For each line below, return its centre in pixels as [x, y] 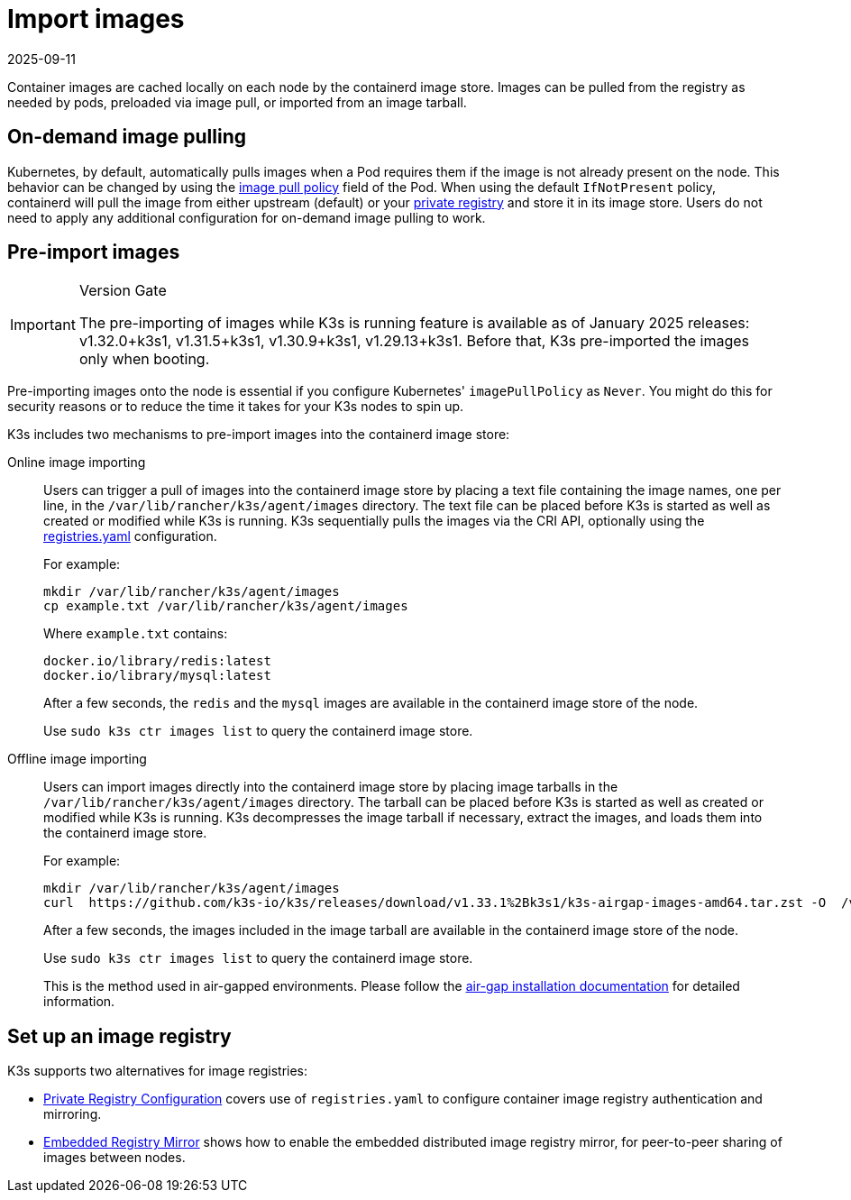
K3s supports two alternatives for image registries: [158, 1071]
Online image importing [77, 463]
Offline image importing [77, 759]
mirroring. [73, 1114]
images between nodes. [114, 1158]
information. [79, 1002]
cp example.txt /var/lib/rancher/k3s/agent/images [226, 606]
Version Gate [123, 291]
